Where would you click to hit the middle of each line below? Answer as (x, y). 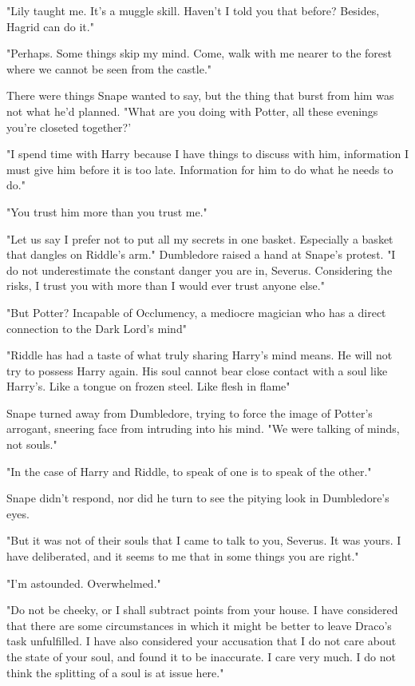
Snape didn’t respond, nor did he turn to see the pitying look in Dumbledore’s (198, 498)
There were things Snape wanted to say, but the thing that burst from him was (200, 95)
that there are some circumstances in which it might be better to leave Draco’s (199, 625)
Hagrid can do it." (50, 26)
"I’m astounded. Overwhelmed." (84, 583)
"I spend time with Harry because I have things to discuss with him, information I (207, 154)
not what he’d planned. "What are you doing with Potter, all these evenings (192, 111)
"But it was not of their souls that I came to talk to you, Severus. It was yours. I (204, 540)
